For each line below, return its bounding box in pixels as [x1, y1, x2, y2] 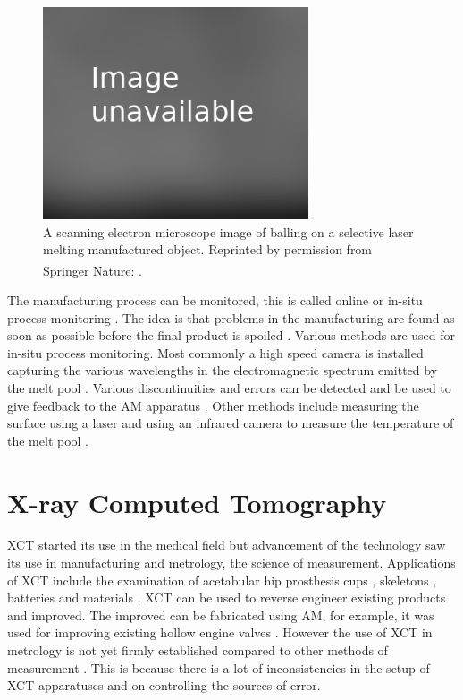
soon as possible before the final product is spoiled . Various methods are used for [7, 326, 456, 345]
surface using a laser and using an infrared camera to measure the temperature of [7, 414, 454, 432]
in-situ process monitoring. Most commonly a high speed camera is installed [7, 343, 424, 362]
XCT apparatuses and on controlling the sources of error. [7, 676, 321, 695]
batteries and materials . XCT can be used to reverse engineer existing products [7, 588, 446, 607]
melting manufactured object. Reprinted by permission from [43, 240, 373, 259]
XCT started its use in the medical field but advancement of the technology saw [7, 535, 446, 554]
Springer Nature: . [43, 260, 142, 279]
